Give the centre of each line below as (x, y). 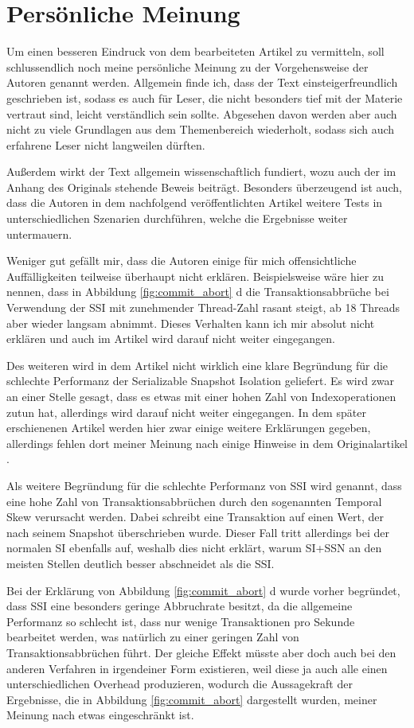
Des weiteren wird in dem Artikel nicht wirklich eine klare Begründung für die (197, 365)
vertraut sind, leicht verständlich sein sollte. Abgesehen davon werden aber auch (202, 113)
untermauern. (39, 234)
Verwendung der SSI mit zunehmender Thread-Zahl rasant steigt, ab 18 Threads (203, 308)
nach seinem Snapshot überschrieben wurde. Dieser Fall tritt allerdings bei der (198, 532)
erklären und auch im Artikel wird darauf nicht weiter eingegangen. (171, 339)
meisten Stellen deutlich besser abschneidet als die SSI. (141, 563)
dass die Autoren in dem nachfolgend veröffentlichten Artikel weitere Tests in (195, 202)
